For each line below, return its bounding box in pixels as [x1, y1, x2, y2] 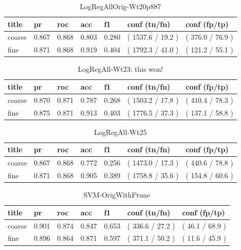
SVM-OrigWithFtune [83, 189, 150, 200]
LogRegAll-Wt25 [94, 126, 147, 137]
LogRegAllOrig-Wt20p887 [79, 1, 161, 11]
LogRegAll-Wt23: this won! [77, 64, 164, 74]
